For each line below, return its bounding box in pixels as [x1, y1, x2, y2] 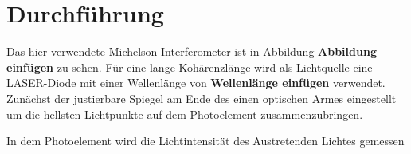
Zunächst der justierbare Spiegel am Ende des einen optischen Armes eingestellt [6, 89, 397, 106]
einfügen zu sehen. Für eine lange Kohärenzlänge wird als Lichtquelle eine [6, 58, 373, 75]
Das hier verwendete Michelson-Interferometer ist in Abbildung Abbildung [6, 43, 377, 60]
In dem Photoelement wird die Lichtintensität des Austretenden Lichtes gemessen [6, 132, 405, 149]
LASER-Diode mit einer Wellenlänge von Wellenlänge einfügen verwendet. [6, 74, 386, 91]
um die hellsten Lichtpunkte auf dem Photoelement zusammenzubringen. [6, 105, 363, 122]
